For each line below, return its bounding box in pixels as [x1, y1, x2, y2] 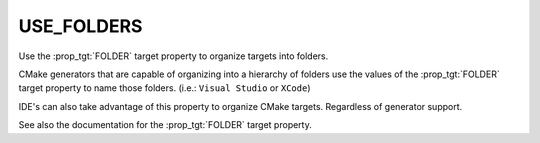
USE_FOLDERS [18, 15, 143, 37]
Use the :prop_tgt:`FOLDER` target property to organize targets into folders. [18, 50, 329, 62]
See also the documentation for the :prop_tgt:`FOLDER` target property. [18, 119, 312, 131]
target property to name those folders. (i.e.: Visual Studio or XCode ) [18, 82, 311, 94]
